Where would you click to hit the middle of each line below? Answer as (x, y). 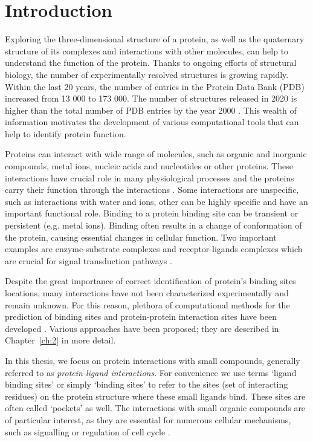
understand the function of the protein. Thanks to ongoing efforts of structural (151, 63)
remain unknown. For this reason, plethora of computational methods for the (147, 304)
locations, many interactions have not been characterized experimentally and (147, 293)
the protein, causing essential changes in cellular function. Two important (141, 237)
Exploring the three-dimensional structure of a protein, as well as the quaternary (155, 39)
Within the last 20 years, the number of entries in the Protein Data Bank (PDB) (155, 86)
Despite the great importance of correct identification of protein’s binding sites (150, 281)
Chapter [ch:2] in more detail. (60, 340)
